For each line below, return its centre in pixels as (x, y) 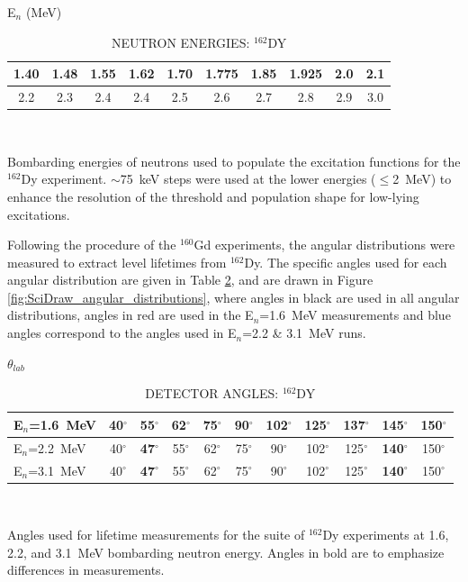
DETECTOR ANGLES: (212, 393)
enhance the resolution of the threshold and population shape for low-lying (213, 196)
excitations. (39, 214)
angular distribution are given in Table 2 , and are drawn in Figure (190, 280)
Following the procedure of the (92, 245)
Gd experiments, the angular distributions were (324, 245)
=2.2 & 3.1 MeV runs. (304, 333)
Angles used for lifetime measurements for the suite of (156, 535)
